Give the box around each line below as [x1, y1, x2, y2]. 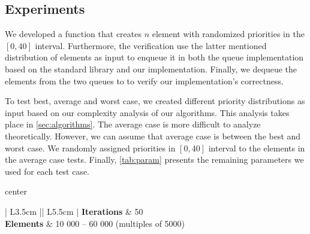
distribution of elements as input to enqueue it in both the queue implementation [5, 51, 304, 63]
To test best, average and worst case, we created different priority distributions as [5, 95, 305, 107]
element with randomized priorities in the [152, 28, 305, 40]
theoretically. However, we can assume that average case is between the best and [5, 129, 301, 142]
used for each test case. [5, 165, 90, 177]
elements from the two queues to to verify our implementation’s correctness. [5, 74, 284, 87]
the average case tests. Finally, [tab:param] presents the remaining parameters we [5, 153, 304, 166]
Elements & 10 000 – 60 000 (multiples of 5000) [5, 217, 185, 229]
